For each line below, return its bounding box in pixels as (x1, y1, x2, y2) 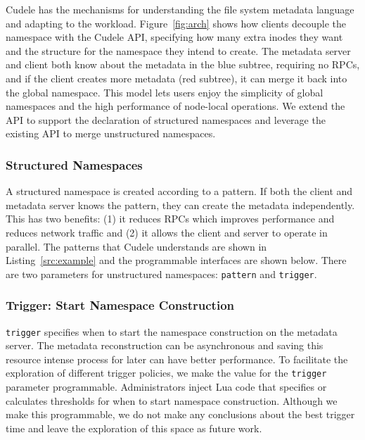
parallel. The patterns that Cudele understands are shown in (6, 239, 267, 253)
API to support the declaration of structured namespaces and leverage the (6, 112, 326, 127)
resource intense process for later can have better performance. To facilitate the (6, 351, 348, 366)
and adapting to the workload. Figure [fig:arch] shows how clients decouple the (6, 15, 346, 30)
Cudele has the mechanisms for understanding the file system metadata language (6, 2, 354, 16)
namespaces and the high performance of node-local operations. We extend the (6, 99, 345, 113)
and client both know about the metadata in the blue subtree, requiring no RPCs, (6, 57, 360, 72)
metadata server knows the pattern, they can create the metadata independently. (6, 197, 355, 212)
